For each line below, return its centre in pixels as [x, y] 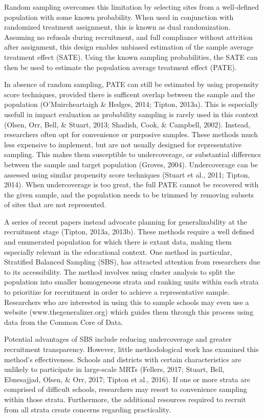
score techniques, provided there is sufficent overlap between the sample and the [130, 94]
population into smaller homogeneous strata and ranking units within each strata [131, 282]
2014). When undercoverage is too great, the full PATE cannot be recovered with [131, 184]
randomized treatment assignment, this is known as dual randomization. [117, 27]
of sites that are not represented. [55, 204]
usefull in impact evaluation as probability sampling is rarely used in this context [131, 114]
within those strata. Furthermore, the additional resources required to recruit [125, 399]
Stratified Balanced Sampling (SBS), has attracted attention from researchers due [132, 262]
